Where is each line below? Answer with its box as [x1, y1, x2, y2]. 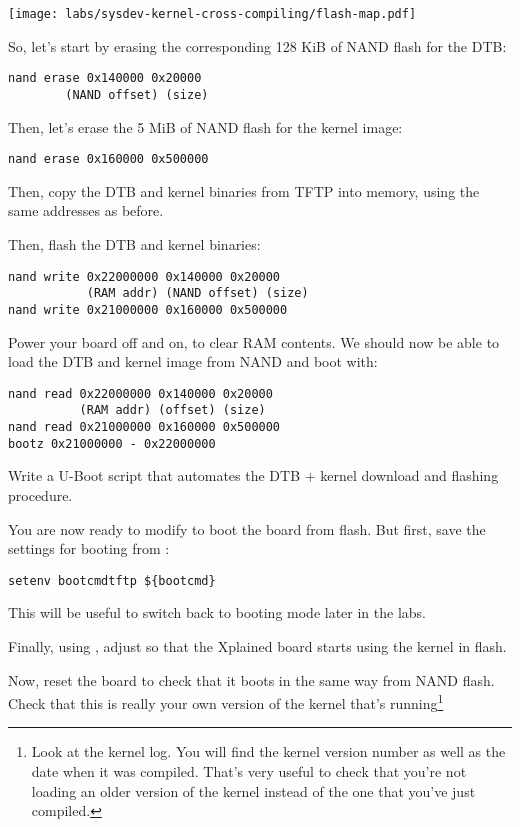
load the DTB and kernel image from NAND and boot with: [8, 351, 378, 372]
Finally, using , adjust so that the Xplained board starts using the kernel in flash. [8, 636, 507, 656]
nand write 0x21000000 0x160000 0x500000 [8, 302, 288, 317]
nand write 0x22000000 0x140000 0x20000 [8, 269, 281, 284]
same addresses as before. [8, 200, 164, 221]
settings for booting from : [8, 538, 170, 559]
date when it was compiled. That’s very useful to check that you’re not [31, 761, 467, 782]
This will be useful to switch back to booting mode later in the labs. [8, 602, 427, 623]
